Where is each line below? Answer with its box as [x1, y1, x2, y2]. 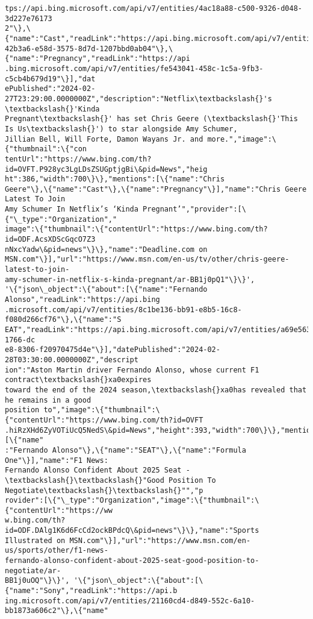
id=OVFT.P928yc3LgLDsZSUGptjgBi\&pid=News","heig [5, 165, 208, 174]
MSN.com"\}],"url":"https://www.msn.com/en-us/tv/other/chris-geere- [5, 255, 290, 264]
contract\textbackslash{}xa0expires [5, 375, 152, 385]
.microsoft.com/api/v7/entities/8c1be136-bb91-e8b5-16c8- [5, 305, 242, 314]
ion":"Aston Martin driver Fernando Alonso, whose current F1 [5, 365, 259, 374]
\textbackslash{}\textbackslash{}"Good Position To [5, 476, 216, 485]
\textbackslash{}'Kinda [5, 104, 100, 113]
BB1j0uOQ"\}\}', [5, 576, 70, 585]
